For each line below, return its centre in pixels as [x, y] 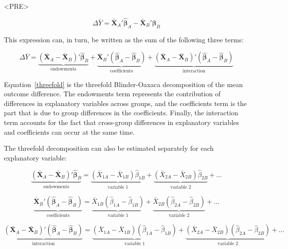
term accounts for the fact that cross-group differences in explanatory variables [122, 122]
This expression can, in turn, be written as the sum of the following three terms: [124, 39]
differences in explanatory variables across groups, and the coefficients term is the [126, 103]
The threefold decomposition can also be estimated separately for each [109, 148]
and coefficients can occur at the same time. [69, 132]
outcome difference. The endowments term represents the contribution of [112, 94]
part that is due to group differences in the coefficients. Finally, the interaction [121, 113]
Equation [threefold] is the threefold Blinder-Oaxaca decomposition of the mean [124, 84]
